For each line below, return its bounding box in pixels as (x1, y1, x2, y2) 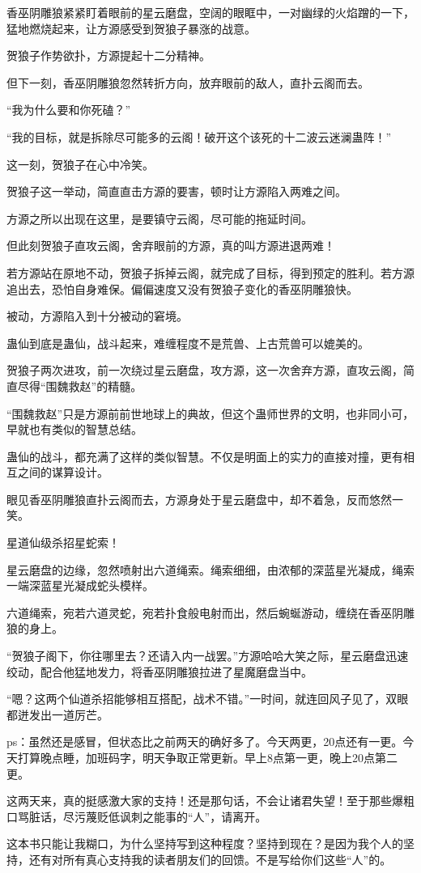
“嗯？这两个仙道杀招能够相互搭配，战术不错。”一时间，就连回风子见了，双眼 (6, 690, 409, 707)
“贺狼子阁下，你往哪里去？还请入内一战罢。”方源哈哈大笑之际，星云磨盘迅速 (6, 647, 409, 664)
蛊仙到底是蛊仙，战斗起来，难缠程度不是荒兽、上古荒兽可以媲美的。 (6, 334, 369, 351)
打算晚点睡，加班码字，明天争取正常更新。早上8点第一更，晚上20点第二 (17, 749, 398, 765)
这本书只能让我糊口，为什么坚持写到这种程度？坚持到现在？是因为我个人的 (6, 835, 403, 852)
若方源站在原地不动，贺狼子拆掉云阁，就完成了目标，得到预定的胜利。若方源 (6, 264, 415, 281)
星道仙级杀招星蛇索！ (6, 534, 120, 551)
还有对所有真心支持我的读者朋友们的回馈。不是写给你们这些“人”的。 (28, 850, 392, 867)
